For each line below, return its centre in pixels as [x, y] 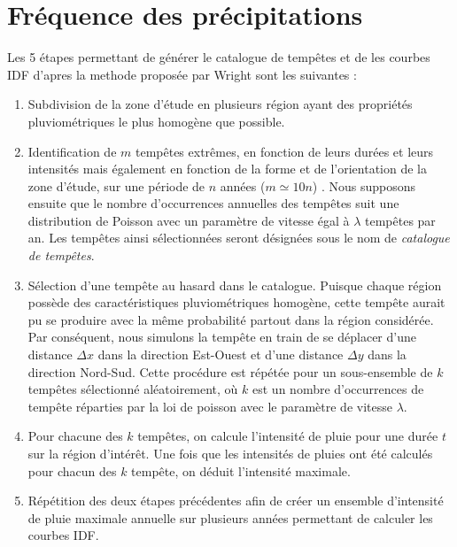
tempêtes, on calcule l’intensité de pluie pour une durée [288, 436]
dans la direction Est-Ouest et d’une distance [221, 354]
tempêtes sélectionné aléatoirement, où [133, 389]
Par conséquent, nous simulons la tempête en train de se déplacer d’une [222, 337]
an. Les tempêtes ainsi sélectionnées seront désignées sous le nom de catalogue [239, 238]
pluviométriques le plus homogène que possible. [156, 121]
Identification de [72, 151]
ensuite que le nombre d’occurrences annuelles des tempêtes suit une [213, 203]
